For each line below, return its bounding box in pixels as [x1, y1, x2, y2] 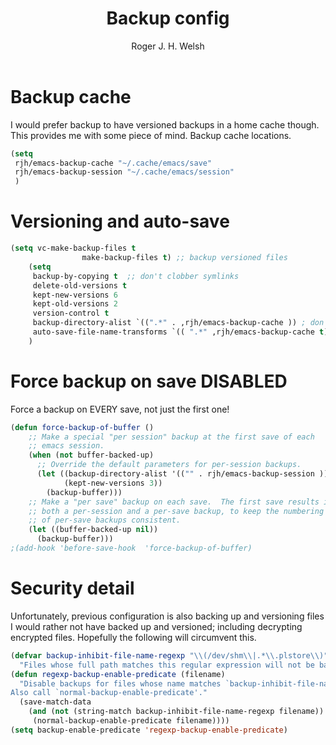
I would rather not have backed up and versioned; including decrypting [10, 620, 303, 632]
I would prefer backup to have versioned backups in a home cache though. [10, 118, 320, 131]
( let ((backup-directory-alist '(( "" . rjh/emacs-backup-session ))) [36, 469, 333, 479]
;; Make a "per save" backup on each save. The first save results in [28, 497, 333, 507]
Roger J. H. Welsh [131, 40, 205, 52]
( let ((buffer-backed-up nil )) [28, 525, 159, 535]
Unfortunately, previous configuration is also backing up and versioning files [10, 610, 325, 622]
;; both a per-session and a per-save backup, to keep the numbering [28, 506, 325, 516]
